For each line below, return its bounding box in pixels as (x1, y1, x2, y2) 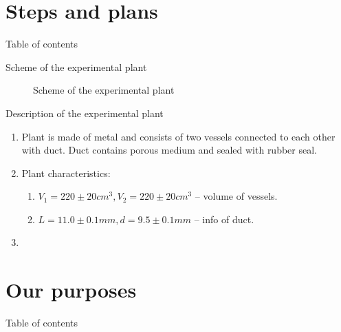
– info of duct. (194, 211, 254, 226)
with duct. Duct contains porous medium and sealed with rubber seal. (21, 143, 317, 157)
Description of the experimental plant (5, 105, 164, 120)
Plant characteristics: (21, 165, 111, 180)
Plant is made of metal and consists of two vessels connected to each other (21, 129, 335, 143)
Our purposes (5, 276, 137, 304)
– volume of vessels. (195, 189, 278, 203)
